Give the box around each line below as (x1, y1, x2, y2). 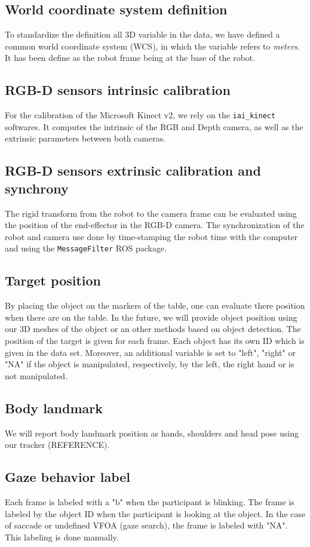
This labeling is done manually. (5, 530, 119, 543)
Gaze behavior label (5, 468, 131, 486)
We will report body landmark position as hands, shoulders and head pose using (5, 426, 299, 439)
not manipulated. (5, 369, 68, 382)
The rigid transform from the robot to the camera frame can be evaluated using (5, 207, 297, 219)
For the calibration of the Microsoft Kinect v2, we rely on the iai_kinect (5, 109, 276, 121)
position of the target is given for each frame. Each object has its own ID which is (5, 334, 305, 347)
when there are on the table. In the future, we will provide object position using (5, 311, 297, 323)
